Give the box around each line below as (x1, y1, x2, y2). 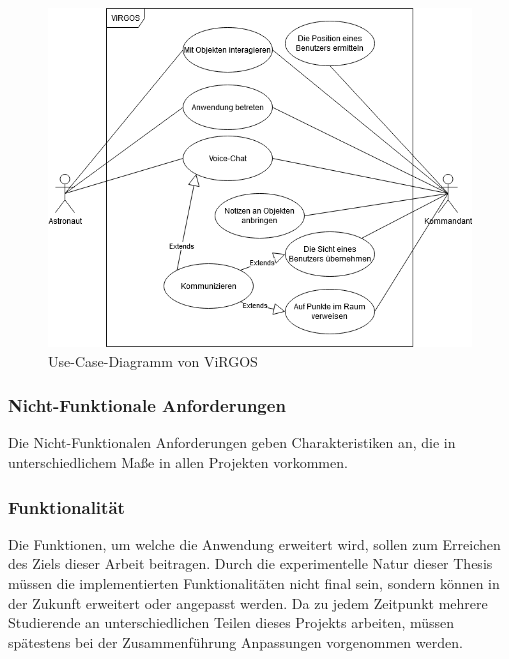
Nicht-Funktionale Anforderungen (8, 393, 286, 418)
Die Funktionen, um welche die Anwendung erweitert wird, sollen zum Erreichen (8, 533, 501, 554)
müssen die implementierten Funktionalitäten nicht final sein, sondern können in (8, 573, 500, 594)
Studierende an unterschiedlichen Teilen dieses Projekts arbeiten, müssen (8, 612, 455, 633)
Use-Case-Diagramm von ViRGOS (48, 350, 258, 371)
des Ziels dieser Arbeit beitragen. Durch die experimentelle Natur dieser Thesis (8, 553, 493, 574)
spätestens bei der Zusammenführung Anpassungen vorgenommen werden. (8, 631, 463, 652)
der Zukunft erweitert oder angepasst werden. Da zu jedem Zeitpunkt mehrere (8, 592, 488, 613)
